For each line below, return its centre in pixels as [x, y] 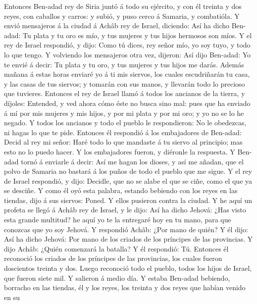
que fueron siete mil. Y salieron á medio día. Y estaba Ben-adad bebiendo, [117, 278]
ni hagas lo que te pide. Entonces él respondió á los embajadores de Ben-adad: [123, 132]
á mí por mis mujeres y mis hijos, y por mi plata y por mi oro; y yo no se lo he [124, 113]
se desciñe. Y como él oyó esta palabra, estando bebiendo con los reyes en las [121, 190]
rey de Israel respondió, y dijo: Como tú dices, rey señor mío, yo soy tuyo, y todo [127, 45]
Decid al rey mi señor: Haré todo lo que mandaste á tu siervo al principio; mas [123, 142]
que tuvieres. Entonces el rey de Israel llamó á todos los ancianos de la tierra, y [125, 93]
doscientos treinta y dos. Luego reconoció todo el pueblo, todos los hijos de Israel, [128, 268]
